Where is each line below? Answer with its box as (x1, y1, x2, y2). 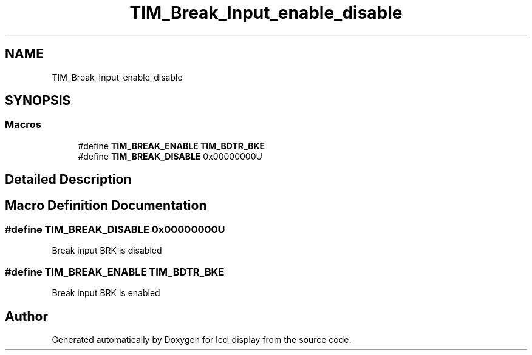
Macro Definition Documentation (5, 197, 207, 213)
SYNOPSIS (5, 93, 71, 109)
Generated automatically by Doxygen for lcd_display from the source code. (52, 334, 352, 345)
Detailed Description (5, 172, 132, 188)
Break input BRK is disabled (52, 245, 162, 256)
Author (5, 308, 48, 324)
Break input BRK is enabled (52, 288, 160, 299)
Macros (5, 118, 41, 131)
